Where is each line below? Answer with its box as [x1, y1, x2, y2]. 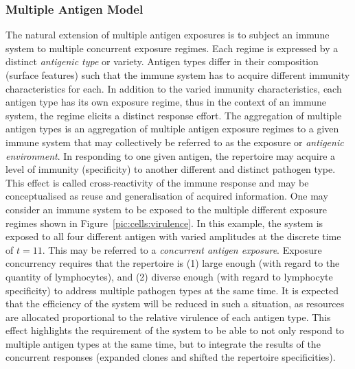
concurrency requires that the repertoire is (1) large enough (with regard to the [5, 256, 340, 270]
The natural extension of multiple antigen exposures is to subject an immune [5, 27, 330, 42]
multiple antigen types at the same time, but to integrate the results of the [5, 336, 321, 350]
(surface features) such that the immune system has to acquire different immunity [5, 68, 350, 82]
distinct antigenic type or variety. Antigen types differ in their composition [5, 54, 319, 69]
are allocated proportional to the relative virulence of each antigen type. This [5, 309, 331, 324]
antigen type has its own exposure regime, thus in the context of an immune [5, 95, 327, 109]
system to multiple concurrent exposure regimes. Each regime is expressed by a [5, 40, 339, 55]
